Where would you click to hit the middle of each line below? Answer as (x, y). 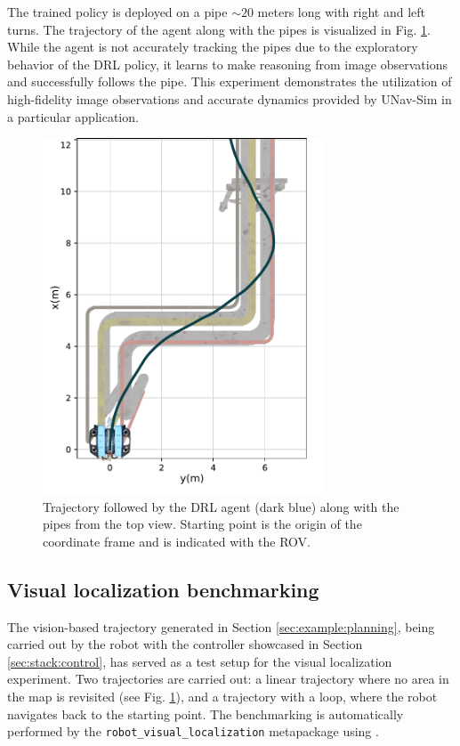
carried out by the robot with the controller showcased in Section (185, 644)
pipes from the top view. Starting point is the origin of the (202, 524)
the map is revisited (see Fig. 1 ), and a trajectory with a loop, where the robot (222, 696)
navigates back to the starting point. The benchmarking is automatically (206, 714)
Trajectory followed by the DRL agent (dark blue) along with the (221, 506)
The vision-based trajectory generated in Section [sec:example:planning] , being (221, 626)
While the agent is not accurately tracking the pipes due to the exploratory (213, 47)
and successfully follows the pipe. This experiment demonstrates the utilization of (230, 81)
